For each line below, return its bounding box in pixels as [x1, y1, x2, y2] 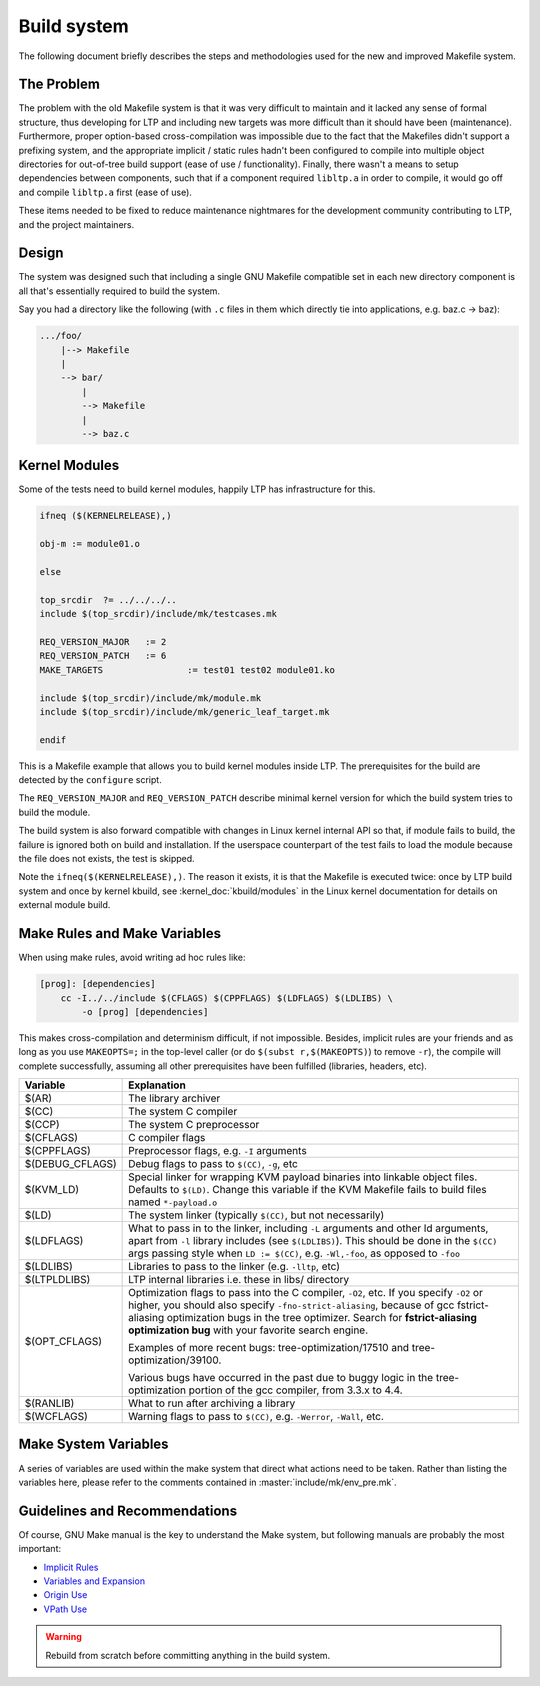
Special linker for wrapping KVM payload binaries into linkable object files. [128, 1170, 478, 1184]
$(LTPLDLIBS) [24, 1273, 91, 1287]
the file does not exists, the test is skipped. [18, 853, 195, 865]
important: [18, 1543, 62, 1555]
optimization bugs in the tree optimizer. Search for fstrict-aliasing [166, 1311, 477, 1325]
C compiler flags [128, 1131, 206, 1145]
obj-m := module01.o [39, 538, 140, 550]
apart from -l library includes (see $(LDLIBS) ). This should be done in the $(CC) [128, 1234, 498, 1248]
